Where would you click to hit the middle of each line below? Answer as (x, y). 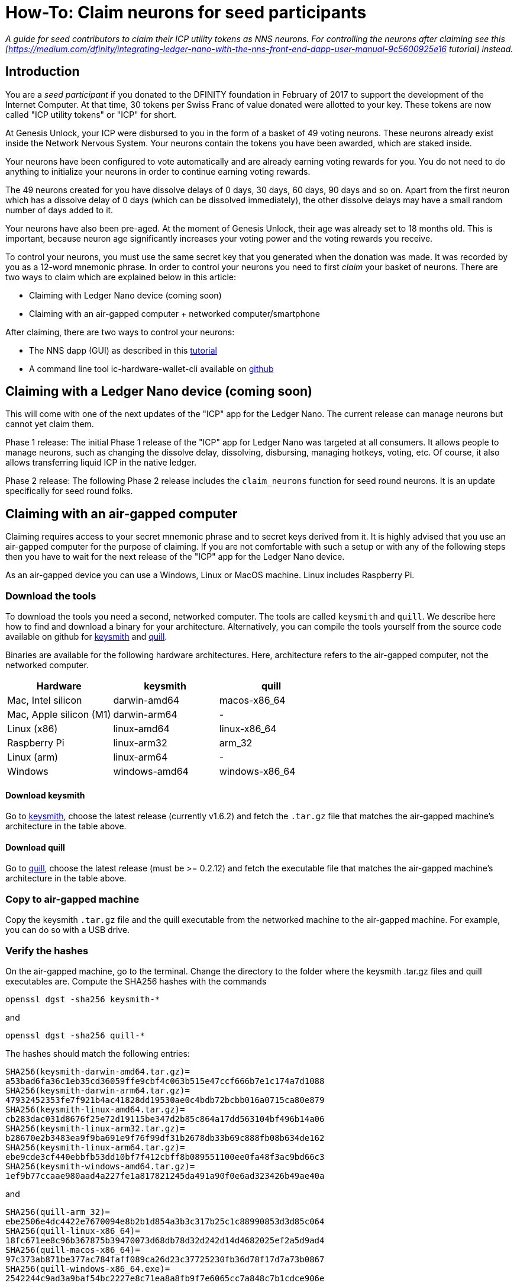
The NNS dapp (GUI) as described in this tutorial (123, 350)
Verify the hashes (47, 950)
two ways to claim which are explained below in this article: (121, 277)
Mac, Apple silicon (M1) (59, 715)
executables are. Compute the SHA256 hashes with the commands (136, 981)
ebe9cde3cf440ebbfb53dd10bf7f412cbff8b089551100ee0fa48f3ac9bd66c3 (165, 1157)
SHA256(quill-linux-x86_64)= (73, 1231)
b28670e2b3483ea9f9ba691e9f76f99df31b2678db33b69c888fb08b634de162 (165, 1138)
